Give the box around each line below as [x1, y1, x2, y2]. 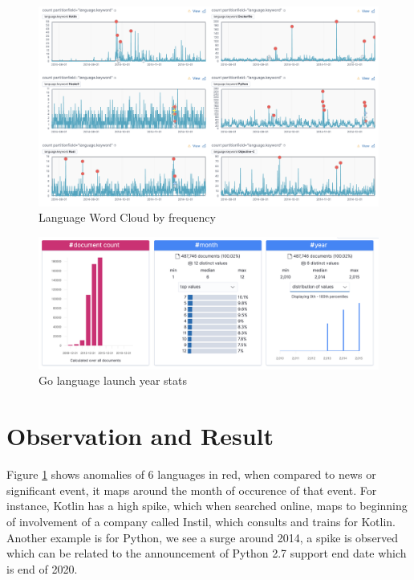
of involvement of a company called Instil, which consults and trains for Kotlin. [6, 513, 396, 529]
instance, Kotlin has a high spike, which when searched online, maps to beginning [6, 497, 408, 514]
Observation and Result [6, 419, 274, 452]
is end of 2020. [6, 560, 78, 577]
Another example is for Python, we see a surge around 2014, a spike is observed [6, 529, 399, 545]
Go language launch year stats [39, 372, 188, 389]
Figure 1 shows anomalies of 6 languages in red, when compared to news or [6, 466, 376, 483]
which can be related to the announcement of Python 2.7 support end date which [6, 545, 407, 562]
